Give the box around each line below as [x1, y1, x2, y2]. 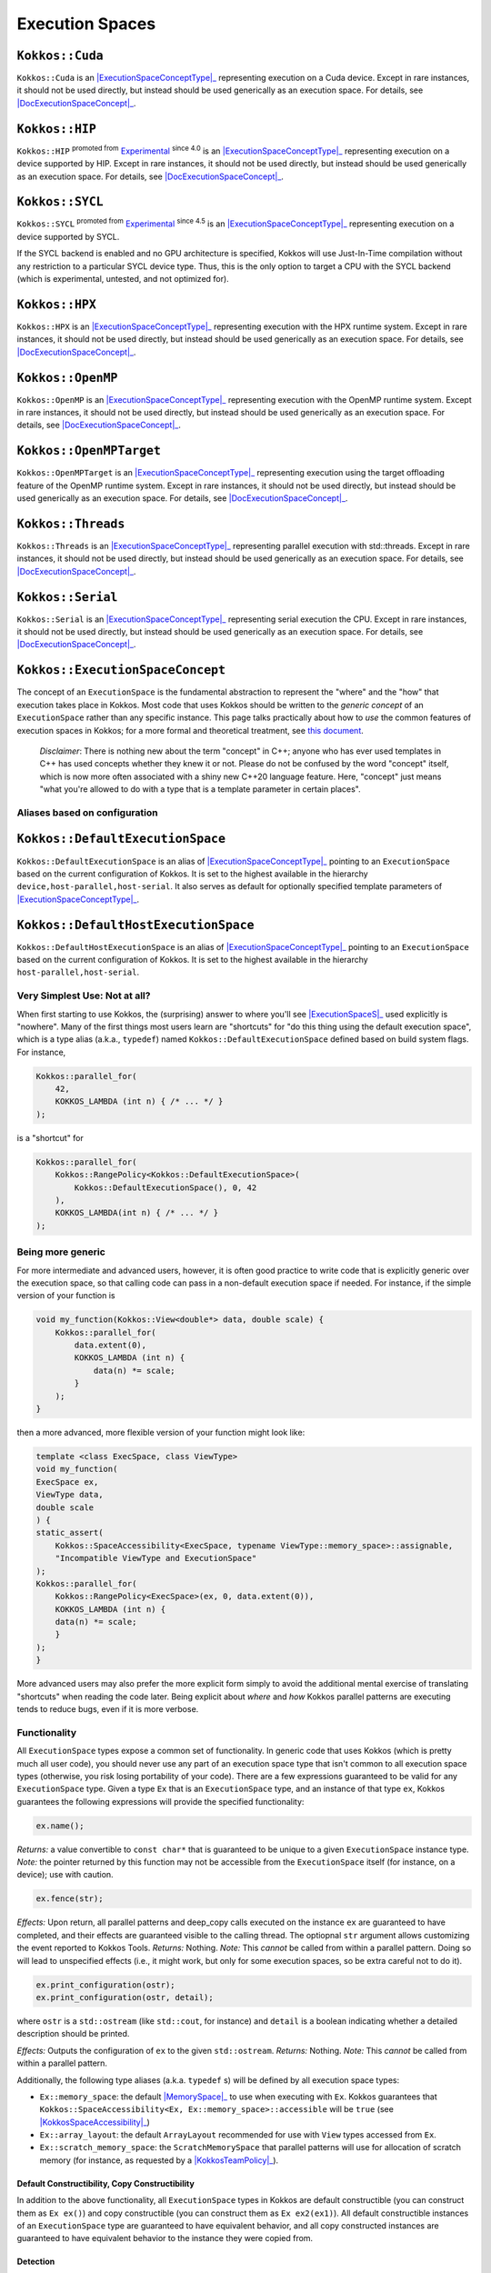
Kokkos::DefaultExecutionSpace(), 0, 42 [74, 1182, 257, 1193]
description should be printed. [16, 2028, 130, 2039]
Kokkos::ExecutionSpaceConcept [16, 663, 226, 677]
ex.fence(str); [35, 1894, 104, 1904]
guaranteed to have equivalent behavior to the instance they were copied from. [16, 2233, 314, 2244]
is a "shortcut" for [16, 1132, 84, 1143]
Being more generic [16, 1246, 106, 1258]
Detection [16, 2256, 55, 2268]
